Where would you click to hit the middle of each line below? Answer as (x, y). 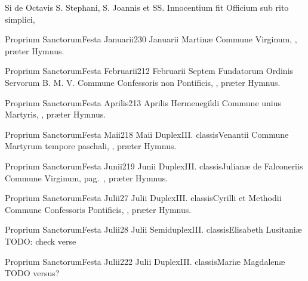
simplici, (20, 19)
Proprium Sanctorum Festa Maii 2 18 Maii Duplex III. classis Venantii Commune (147, 134)
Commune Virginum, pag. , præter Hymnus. (87, 177)
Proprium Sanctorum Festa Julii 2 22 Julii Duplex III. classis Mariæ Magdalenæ (145, 261)
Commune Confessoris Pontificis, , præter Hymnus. (98, 209)
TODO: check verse (41, 241)
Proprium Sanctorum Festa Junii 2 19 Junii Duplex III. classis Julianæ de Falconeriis (154, 166)
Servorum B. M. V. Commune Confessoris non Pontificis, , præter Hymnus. (143, 82)
